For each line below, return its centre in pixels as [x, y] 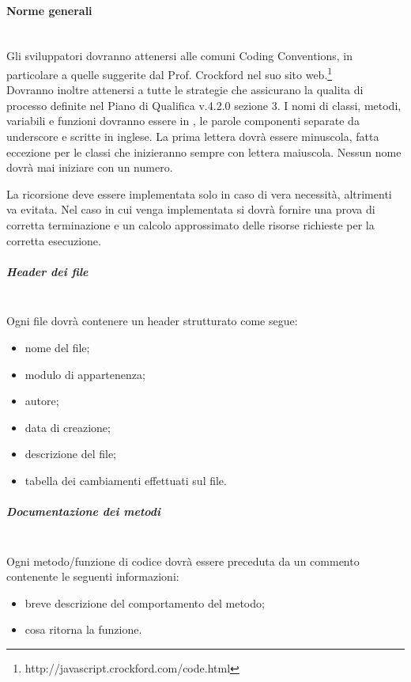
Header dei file [47, 271]
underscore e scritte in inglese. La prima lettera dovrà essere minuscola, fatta [193, 136]
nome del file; [57, 347]
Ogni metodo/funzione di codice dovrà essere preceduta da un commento [183, 561]
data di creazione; [68, 427]
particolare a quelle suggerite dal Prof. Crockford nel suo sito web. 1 [170, 73]
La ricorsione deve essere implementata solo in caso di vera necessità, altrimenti [199, 193]
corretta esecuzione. [54, 240]
